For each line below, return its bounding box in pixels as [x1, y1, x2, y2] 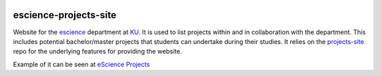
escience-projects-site [13, 9, 116, 21]
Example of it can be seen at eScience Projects [13, 60, 150, 68]
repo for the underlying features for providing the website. [13, 47, 183, 56]
